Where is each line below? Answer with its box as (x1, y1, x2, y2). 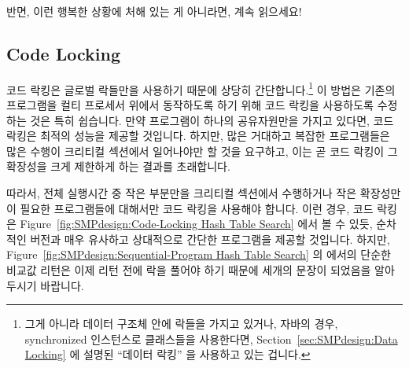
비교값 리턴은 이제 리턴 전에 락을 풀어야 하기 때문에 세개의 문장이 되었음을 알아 (6, 261, 395, 278)
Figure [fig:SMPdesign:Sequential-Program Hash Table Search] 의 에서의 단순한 (6, 246, 391, 263)
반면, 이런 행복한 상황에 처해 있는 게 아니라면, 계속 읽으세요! (6, 3, 302, 19)
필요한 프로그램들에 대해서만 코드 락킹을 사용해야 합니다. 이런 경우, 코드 (20, 200, 374, 216)
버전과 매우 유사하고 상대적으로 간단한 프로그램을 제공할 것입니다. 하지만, (30, 230, 390, 247)
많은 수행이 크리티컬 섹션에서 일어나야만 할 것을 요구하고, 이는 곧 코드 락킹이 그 (6, 142, 398, 159)
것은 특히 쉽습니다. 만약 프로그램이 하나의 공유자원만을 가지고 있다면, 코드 (30, 112, 394, 128)
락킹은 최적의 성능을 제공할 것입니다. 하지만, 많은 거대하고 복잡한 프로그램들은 (6, 127, 390, 144)
